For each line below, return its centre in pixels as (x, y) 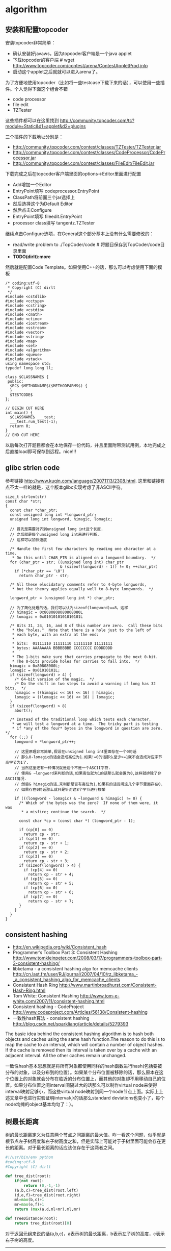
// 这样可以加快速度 (28, 540)
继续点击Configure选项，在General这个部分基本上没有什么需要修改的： (80, 234)
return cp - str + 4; (51, 874)
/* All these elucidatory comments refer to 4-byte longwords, (78, 584)
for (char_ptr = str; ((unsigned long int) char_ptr (67, 562)
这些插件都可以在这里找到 (32, 120)
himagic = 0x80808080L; (35, 666)
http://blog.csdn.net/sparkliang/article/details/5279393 (70, 1023)
